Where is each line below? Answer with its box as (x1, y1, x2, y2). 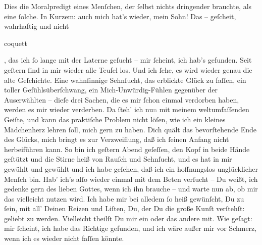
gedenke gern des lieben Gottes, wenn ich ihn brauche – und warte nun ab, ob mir (4, 183, 258, 194)
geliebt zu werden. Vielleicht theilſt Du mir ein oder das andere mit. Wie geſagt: (4, 213, 252, 223)
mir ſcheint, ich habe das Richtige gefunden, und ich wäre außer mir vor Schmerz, (4, 223, 257, 233)
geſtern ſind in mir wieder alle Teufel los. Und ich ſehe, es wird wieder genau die (4, 64, 252, 75)
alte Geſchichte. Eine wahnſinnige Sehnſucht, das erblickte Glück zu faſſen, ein (4, 74, 246, 85)
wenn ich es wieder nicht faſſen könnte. (4, 233, 124, 243)
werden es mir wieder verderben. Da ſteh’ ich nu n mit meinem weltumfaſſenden (4, 104, 249, 115)
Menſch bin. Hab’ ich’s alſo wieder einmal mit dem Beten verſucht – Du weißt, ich (4, 173, 258, 184)
